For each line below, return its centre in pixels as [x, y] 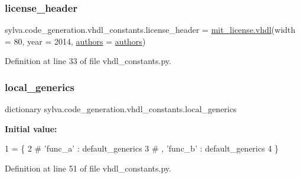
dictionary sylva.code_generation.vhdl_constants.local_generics [121, 109]
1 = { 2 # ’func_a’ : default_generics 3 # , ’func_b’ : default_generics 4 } [142, 148]
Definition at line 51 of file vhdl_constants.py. [88, 168]
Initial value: [31, 128]
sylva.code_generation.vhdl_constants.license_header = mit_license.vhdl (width [150, 30]
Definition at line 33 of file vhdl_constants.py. [88, 61]
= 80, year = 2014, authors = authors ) [75, 41]
